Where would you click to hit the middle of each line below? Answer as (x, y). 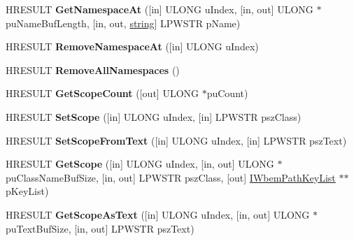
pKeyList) (27, 191)
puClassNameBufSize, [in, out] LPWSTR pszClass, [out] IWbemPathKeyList (171, 177)
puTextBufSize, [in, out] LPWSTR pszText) (100, 228)
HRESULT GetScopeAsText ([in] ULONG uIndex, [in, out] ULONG (158, 214)
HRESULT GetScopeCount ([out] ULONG (102, 93)
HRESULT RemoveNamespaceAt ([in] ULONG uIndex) (132, 46)
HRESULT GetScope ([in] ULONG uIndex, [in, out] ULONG (140, 164)
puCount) (227, 93)
